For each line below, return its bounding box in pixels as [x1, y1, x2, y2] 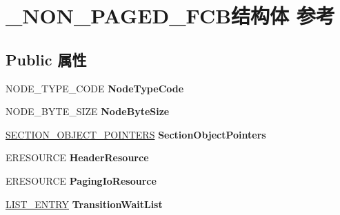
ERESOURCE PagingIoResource [6, 173, 157, 187]
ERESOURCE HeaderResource [6, 150, 149, 165]
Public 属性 [6, 48, 87, 70]
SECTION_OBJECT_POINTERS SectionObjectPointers [6, 127, 266, 141]
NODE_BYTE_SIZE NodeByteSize [6, 104, 170, 119]
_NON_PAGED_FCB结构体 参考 [6, 1, 335, 30]
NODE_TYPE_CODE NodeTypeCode [6, 81, 184, 95]
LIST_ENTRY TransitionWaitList [6, 196, 163, 211]
